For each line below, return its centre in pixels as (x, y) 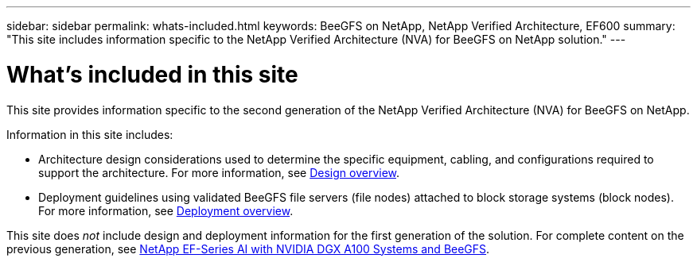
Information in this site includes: (90, 134)
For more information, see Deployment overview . (166, 210)
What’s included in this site (152, 74)
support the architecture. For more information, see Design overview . (219, 172)
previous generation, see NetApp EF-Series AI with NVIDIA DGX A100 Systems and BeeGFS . (248, 249)
